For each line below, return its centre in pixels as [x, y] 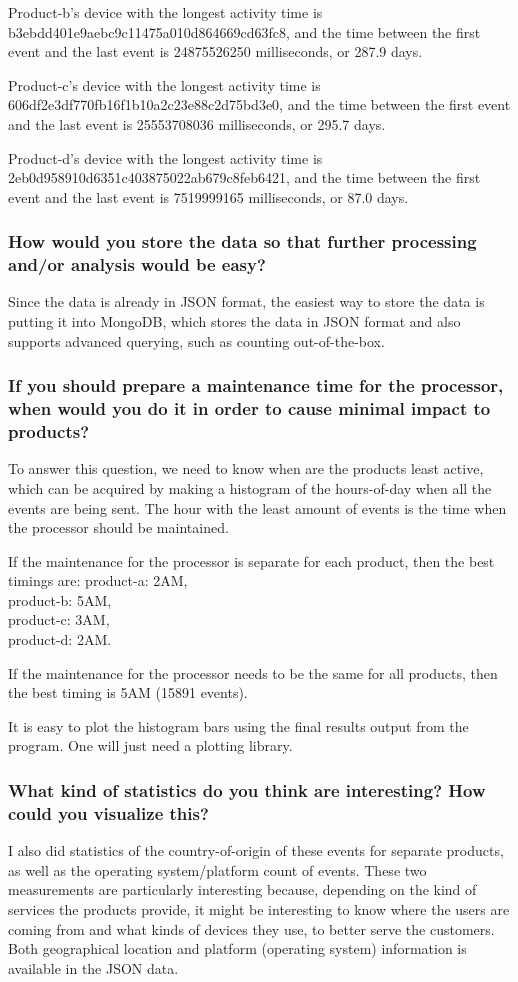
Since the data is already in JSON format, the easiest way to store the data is [246, 301]
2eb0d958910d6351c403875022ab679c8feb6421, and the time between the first [244, 177]
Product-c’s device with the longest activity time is [164, 84]
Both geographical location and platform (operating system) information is [237, 948]
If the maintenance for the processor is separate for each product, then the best [251, 560]
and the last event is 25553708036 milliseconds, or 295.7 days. [197, 123]
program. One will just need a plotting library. [150, 745]
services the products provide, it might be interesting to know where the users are [259, 908]
